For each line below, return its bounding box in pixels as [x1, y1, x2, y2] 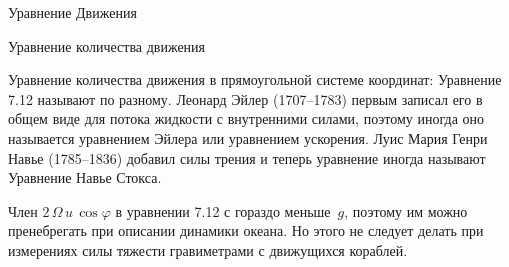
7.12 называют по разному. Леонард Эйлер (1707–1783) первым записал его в [8, 88, 483, 109]
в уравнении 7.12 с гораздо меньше [115, 200, 331, 221]
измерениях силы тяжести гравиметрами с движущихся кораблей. [8, 239, 408, 260]
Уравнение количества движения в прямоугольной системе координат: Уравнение [8, 69, 502, 90]
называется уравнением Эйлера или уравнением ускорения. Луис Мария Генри [8, 127, 488, 148]
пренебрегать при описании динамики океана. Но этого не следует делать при [8, 220, 484, 241]
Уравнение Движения [8, 2, 137, 22]
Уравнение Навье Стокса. [8, 167, 162, 188]
